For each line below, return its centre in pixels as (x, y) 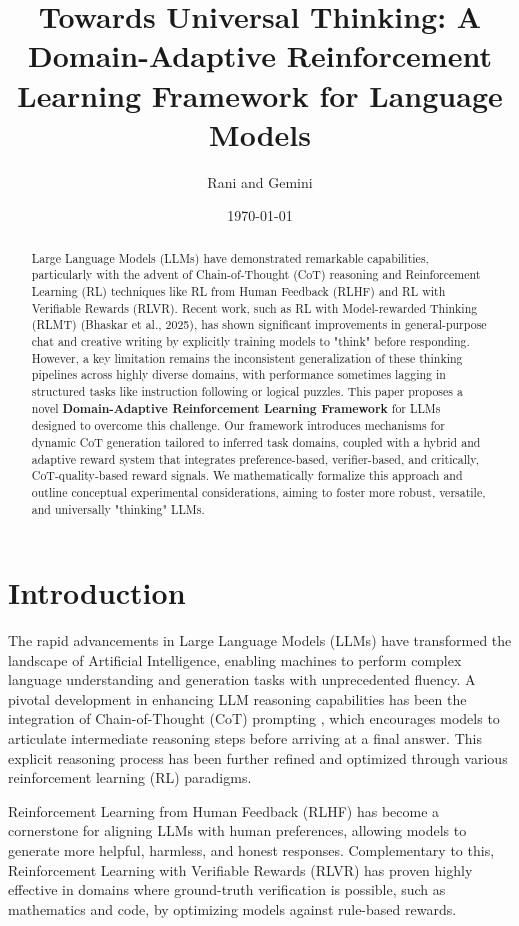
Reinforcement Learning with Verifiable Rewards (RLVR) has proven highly (240, 869)
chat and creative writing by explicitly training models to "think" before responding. (250, 340)
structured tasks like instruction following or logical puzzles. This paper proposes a (247, 390)
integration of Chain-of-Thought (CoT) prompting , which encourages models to (254, 718)
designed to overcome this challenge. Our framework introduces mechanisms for (238, 425)
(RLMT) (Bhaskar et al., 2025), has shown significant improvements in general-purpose (259, 324)
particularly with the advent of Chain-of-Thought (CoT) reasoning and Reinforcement (256, 274)
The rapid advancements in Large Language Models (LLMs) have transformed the (260, 640)
